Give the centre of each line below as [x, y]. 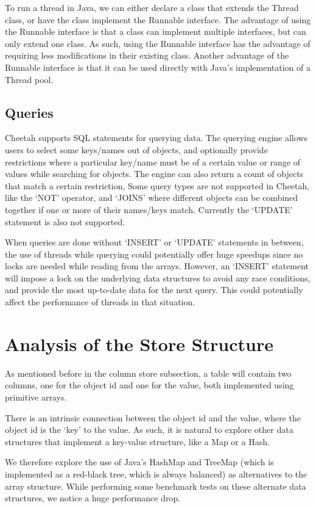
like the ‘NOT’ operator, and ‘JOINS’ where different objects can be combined [152, 198]
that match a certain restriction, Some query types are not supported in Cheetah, [157, 185]
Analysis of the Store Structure [139, 343]
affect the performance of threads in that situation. [100, 302]
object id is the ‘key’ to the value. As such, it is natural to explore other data [149, 430]
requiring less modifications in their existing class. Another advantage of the [147, 55]
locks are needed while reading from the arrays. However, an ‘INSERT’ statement [157, 266]
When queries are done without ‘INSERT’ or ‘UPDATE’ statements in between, [154, 242]
